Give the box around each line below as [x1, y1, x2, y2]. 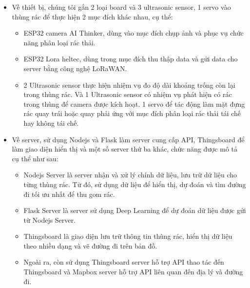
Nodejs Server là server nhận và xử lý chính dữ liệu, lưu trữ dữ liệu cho [23, 170, 237, 180]
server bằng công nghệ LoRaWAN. [23, 63, 127, 73]
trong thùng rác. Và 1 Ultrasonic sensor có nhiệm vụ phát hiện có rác [23, 89, 232, 99]
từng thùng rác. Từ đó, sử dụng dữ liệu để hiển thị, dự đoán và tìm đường [23, 179, 246, 189]
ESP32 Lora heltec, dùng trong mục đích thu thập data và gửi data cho [23, 54, 238, 64]
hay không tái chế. [23, 117, 79, 128]
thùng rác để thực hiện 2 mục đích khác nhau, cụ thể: [12, 11, 173, 21]
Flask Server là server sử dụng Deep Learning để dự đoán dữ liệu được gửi [23, 205, 246, 215]
